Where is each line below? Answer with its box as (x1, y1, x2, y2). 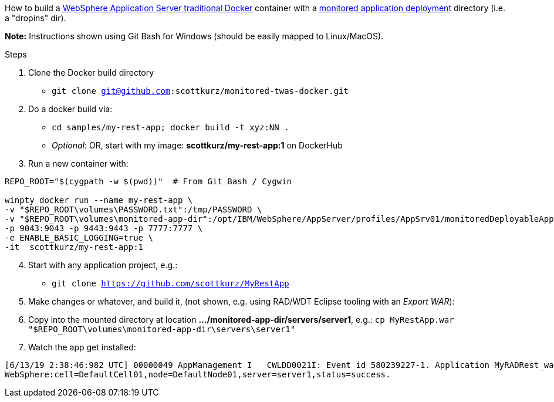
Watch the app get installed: (28, 342, 136, 352)
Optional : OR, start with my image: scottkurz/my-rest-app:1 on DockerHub (52, 140, 343, 150)
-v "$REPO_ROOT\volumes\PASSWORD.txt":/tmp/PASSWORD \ (5, 205, 262, 214)
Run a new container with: (28, 158, 129, 168)
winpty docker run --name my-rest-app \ (5, 195, 193, 205)
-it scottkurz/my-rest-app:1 (5, 242, 144, 252)
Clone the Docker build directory (28, 67, 154, 77)
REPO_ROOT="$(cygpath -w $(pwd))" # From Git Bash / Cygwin (5, 177, 292, 186)
